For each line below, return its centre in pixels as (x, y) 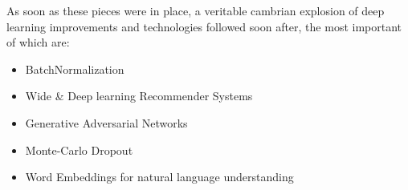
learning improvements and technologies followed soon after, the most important (204, 26)
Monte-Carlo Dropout (79, 150)
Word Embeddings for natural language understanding (159, 177)
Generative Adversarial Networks (106, 122)
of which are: (38, 42)
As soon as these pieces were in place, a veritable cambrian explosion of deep (196, 10)
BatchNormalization (75, 69)
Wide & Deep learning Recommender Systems (139, 96)
